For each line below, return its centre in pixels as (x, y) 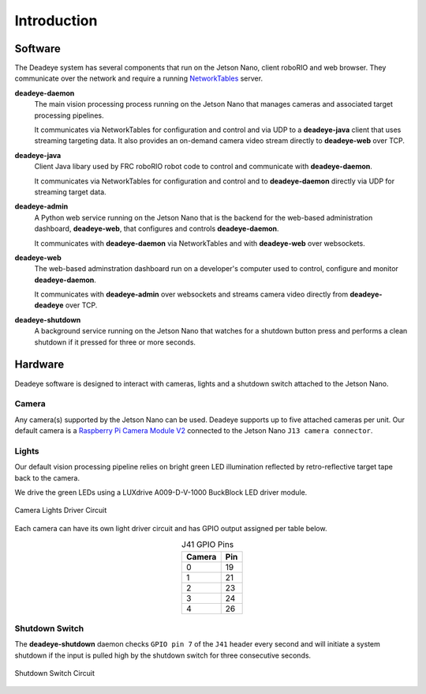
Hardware (39, 365)
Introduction (56, 21)
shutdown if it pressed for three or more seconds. (115, 342)
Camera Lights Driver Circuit (61, 511)
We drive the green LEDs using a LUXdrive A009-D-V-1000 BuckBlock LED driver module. (161, 492)
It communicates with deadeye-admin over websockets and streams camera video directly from (191, 294)
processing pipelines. (69, 115)
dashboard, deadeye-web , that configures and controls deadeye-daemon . (157, 228)
